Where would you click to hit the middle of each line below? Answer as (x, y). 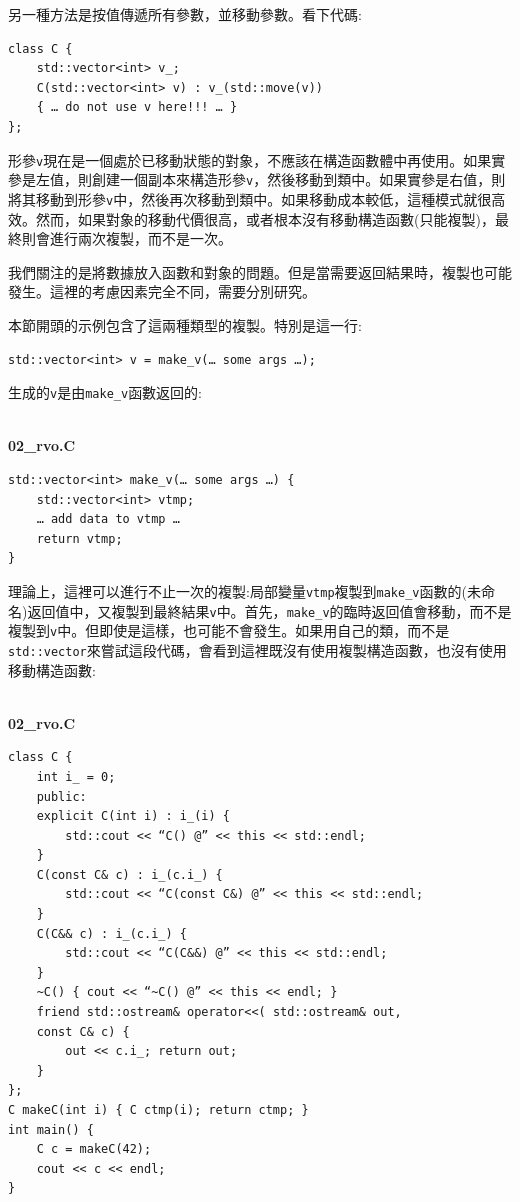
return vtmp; (79, 538)
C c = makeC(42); (94, 1149)
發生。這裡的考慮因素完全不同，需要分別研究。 (162, 291)
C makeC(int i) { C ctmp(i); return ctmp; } (158, 1110)
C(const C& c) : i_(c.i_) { (129, 874)
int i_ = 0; (76, 776)
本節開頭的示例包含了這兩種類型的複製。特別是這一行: (185, 324)
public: (61, 796)
